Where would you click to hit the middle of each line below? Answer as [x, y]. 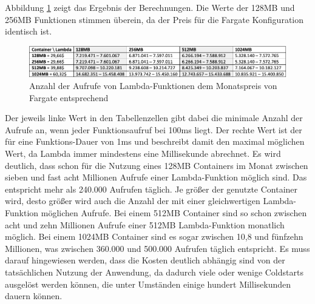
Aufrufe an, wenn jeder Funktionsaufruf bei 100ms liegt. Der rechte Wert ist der [154, 129]
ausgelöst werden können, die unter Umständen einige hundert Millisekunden [148, 284]
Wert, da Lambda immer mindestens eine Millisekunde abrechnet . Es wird [143, 154]
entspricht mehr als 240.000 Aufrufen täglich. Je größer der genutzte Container [151, 189]
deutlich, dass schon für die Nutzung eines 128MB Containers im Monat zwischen [157, 165]
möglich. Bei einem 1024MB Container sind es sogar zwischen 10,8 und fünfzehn [154, 236]
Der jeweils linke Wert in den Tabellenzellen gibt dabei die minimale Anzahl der [154, 118]
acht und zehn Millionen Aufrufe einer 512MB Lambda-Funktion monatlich [145, 224]
